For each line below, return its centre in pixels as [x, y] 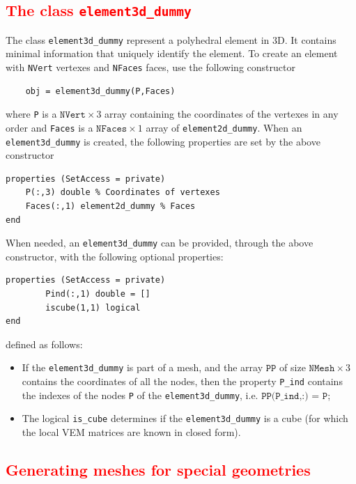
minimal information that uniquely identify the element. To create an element [172, 53]
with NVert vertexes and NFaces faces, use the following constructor [150, 67]
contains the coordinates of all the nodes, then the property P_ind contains [182, 381]
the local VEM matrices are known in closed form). [131, 432]
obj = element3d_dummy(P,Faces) [100, 91]
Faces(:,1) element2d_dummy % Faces [110, 206]
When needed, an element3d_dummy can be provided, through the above [160, 243]
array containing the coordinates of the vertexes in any [222, 114]
